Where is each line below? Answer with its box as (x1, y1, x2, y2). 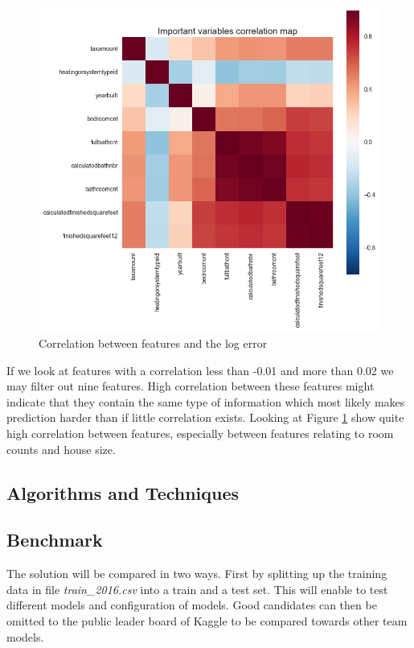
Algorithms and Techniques (6, 480, 240, 505)
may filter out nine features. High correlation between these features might (6, 378, 375, 394)
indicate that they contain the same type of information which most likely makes (6, 393, 405, 410)
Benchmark (6, 527, 103, 552)
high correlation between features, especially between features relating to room (6, 424, 394, 441)
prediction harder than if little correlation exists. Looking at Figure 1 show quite (6, 409, 404, 426)
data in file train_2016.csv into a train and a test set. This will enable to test (6, 580, 388, 597)
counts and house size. (6, 440, 116, 457)
